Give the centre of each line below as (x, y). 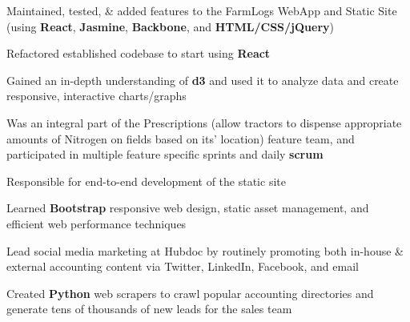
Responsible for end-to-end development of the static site (146, 181)
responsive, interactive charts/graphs (96, 96)
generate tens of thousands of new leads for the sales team (149, 309)
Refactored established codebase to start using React (139, 53)
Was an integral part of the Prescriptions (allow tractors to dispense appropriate (204, 122)
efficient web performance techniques (96, 223)
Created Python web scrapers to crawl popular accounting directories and (190, 293)
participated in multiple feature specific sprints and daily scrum (165, 154)
